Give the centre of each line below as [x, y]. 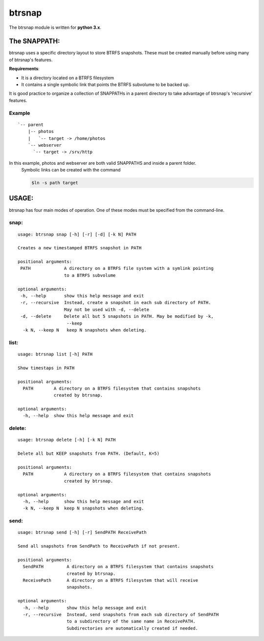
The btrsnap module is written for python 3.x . [55, 27]
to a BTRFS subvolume [90, 275]
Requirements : [24, 69]
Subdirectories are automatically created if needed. [132, 628]
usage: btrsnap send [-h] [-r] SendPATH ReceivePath [82, 532]
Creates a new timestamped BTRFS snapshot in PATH [80, 248]
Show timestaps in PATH [46, 368]
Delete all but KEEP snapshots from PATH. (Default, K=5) [89, 454]
